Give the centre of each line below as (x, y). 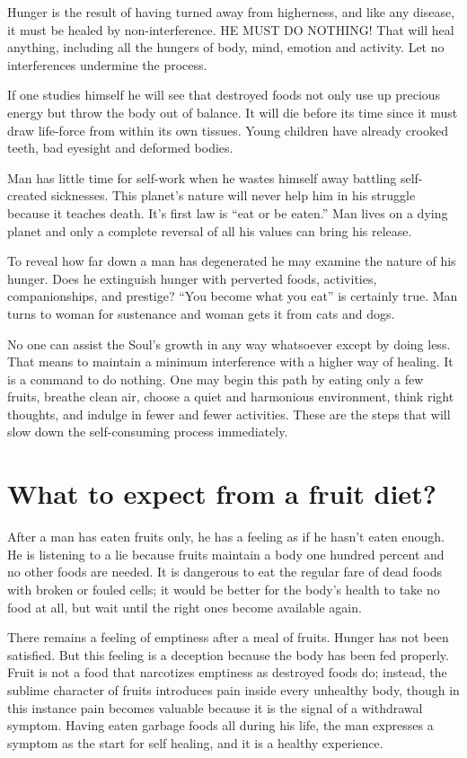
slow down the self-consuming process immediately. (148, 432)
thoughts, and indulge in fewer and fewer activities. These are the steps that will (229, 414)
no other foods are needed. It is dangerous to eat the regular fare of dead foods (225, 572)
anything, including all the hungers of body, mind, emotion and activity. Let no (226, 47)
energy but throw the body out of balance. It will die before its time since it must (233, 112)
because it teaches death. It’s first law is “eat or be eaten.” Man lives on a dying (228, 212)
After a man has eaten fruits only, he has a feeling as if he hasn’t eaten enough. (226, 537)
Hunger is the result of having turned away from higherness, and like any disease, (231, 12)
